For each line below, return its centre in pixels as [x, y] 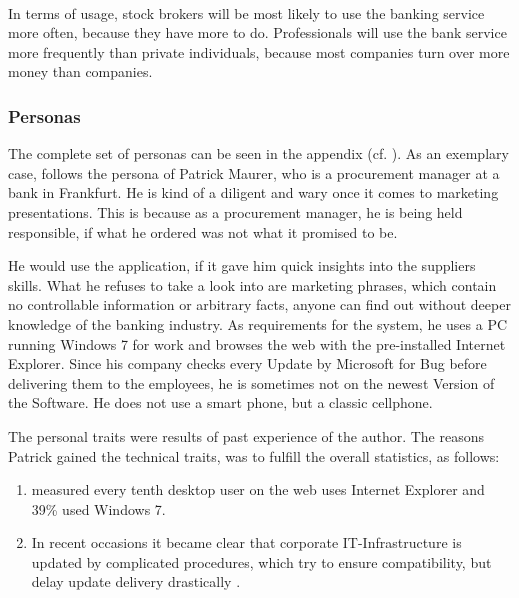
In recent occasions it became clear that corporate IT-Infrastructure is [246, 542]
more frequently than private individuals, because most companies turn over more [259, 51]
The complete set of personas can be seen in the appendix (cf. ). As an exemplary [258, 153]
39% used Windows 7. [98, 508]
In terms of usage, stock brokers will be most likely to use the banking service [246, 12]
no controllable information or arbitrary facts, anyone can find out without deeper [259, 304]
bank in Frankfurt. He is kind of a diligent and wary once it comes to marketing [253, 192]
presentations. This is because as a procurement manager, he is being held [235, 211]
